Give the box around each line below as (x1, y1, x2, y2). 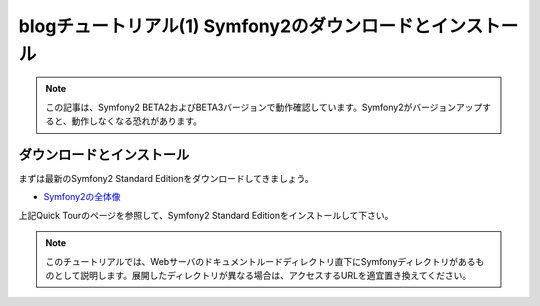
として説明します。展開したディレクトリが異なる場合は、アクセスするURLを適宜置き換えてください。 (53, 269, 472, 281)
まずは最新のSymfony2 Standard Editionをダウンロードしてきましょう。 (18, 173, 314, 185)
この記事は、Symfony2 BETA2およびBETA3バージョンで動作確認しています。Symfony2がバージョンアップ (45, 101, 483, 113)
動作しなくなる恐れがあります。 (71, 115, 203, 127)
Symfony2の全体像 (43, 191, 121, 203)
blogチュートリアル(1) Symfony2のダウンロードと (18, 15, 432, 37)
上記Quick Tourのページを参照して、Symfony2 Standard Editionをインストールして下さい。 (18, 209, 394, 221)
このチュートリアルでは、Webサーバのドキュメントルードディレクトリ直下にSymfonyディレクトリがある (45, 255, 476, 267)
